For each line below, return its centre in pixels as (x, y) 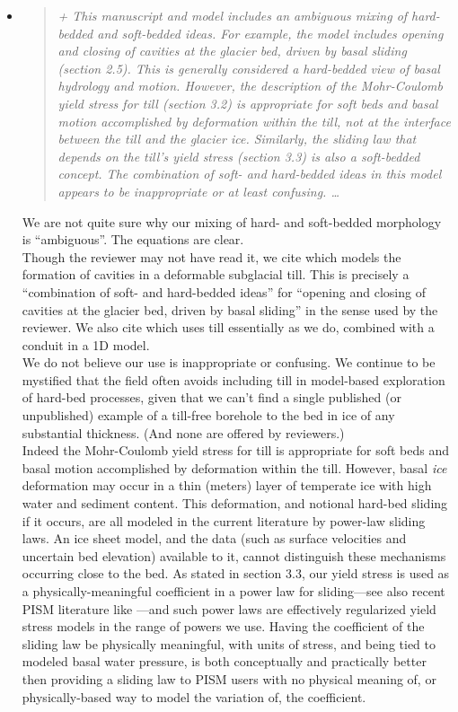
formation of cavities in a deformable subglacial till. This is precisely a (216, 274)
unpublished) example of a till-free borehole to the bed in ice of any (208, 415)
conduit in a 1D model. (86, 344)
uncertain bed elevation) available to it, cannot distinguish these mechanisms (234, 555)
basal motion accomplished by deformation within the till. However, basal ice (234, 467)
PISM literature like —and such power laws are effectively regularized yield (229, 608)
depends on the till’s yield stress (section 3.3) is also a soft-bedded (239, 156)
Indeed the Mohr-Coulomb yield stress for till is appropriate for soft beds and (235, 450)
